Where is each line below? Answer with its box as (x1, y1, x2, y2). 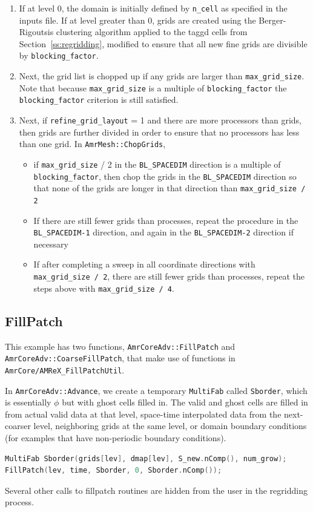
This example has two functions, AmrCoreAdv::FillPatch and (5, 340, 236, 352)
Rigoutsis (19, 25, 54, 38)
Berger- (259, 13, 286, 26)
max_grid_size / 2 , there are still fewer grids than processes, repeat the (33, 270, 305, 283)
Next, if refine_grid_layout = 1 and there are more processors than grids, (19, 114, 301, 126)
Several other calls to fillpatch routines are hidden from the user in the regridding (5, 484, 308, 496)
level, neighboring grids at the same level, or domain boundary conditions (33, 419, 307, 432)
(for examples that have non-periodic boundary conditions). (5, 431, 226, 444)
